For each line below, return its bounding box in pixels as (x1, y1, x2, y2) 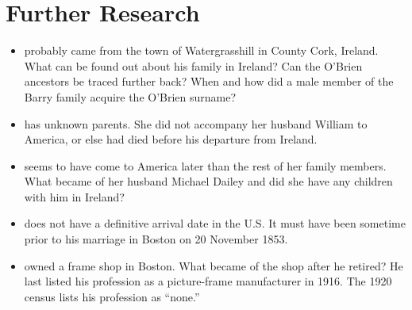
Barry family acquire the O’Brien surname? (24, 88, 237, 105)
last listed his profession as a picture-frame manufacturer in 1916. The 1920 (24, 273, 392, 289)
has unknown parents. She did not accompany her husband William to (24, 115, 368, 132)
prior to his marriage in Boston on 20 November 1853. (24, 231, 288, 247)
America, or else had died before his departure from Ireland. (24, 131, 318, 147)
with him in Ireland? (24, 188, 125, 205)
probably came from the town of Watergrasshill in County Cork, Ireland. (24, 42, 379, 59)
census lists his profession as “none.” (24, 288, 200, 304)
